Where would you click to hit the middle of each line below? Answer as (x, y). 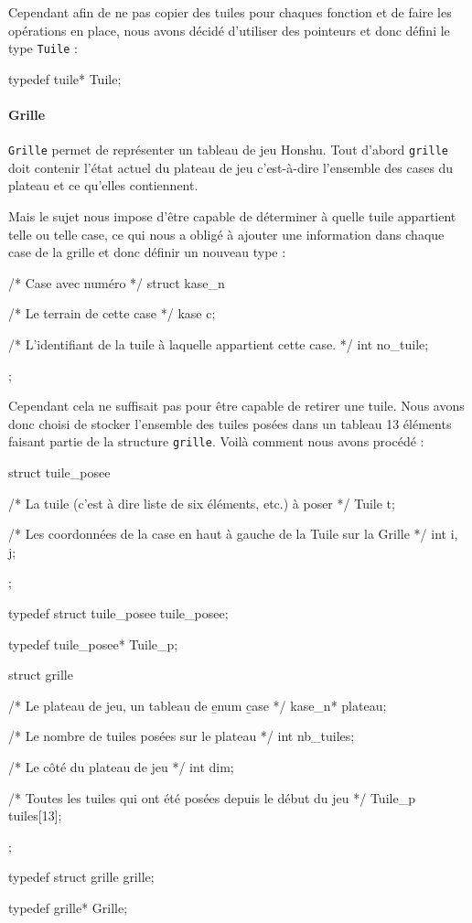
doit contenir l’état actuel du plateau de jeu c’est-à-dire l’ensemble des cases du (231, 167)
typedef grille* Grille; (68, 907)
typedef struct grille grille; (81, 877)
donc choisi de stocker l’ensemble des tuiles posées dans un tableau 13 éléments (230, 423)
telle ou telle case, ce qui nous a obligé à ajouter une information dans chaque (226, 234)
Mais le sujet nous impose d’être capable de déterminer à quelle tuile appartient (232, 216)
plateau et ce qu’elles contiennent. (103, 185)
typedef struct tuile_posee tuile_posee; (118, 613)
